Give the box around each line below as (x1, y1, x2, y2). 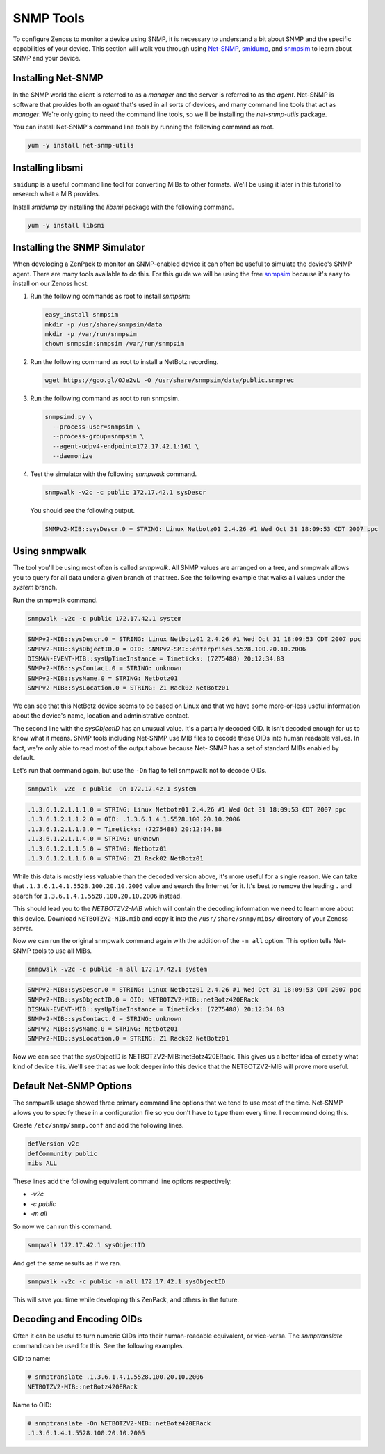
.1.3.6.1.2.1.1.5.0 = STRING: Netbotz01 (27, 844, 167, 853)
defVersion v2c (27, 1140, 79, 1148)
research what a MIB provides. (13, 190, 101, 198)
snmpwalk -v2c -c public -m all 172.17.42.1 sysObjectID (27, 1277, 226, 1286)
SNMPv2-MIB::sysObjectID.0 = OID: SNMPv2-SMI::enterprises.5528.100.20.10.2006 (27, 645, 306, 653)
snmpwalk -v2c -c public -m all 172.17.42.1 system (27, 965, 208, 973)
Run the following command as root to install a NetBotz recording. (30, 358, 219, 366)
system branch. (13, 583, 58, 592)
